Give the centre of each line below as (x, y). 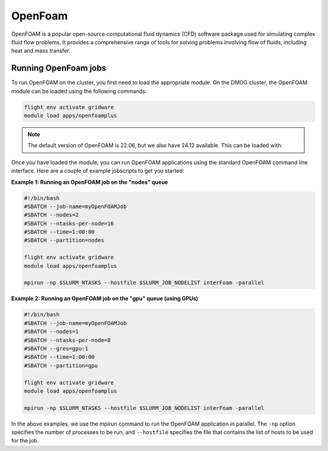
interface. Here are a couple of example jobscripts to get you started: (98, 171)
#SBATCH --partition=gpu (61, 366)
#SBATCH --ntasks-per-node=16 (69, 223)
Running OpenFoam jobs (59, 68)
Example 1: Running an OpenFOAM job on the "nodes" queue (90, 182)
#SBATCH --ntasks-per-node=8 (67, 340)
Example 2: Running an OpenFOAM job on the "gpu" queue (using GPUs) (105, 299)
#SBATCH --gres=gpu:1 (56, 348)
